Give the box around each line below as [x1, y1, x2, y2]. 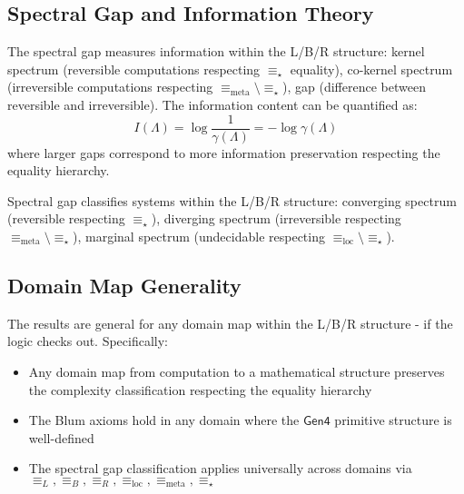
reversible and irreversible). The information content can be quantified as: [7, 94, 418, 114]
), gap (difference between [282, 77, 426, 96]
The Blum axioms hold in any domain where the [28, 410, 300, 430]
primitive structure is [334, 410, 452, 430]
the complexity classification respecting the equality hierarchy [28, 380, 372, 399]
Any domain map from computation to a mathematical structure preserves [28, 362, 445, 380]
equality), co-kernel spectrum [290, 59, 453, 78]
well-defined [28, 428, 94, 447]
